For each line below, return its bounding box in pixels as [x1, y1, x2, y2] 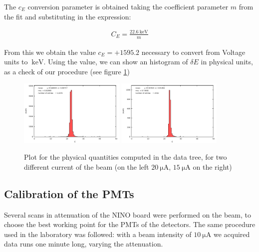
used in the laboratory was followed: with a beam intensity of [4, 229, 192, 239]
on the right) [193, 161, 232, 172]
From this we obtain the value [4, 46, 96, 57]
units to [4, 56, 28, 67]
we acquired [213, 229, 250, 239]
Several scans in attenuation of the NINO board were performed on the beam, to [4, 209, 252, 220]
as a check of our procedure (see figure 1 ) [4, 66, 130, 76]
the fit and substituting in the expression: [4, 11, 131, 21]
